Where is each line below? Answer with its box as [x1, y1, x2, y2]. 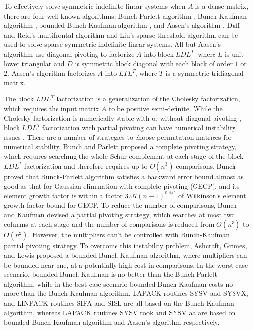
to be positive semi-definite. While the [108, 103, 223, 113]
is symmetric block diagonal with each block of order [75, 58, 233, 68]
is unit [224, 48, 244, 58]
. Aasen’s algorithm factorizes [7, 68, 96, 78]
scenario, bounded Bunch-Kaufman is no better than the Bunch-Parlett [4, 269, 218, 279]
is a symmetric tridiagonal [165, 68, 244, 78]
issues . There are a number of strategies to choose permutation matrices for [4, 132, 232, 142]
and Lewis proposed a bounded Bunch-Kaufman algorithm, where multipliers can [4, 250, 247, 260]
